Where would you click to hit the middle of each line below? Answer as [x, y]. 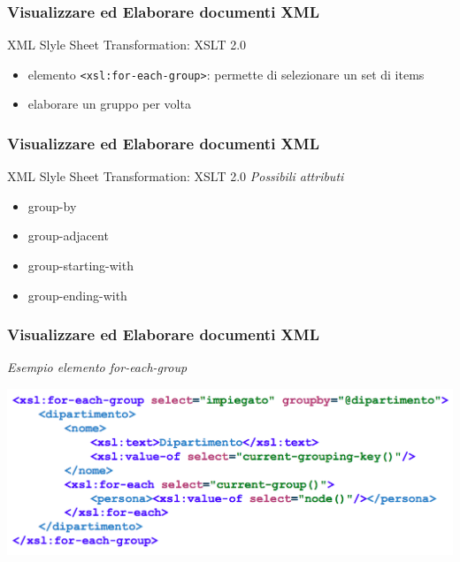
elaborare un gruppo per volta [109, 104]
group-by [52, 205]
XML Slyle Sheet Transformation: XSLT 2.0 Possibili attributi [176, 176]
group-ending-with [77, 295]
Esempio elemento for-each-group [97, 367]
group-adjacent [68, 235]
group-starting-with [80, 266]
